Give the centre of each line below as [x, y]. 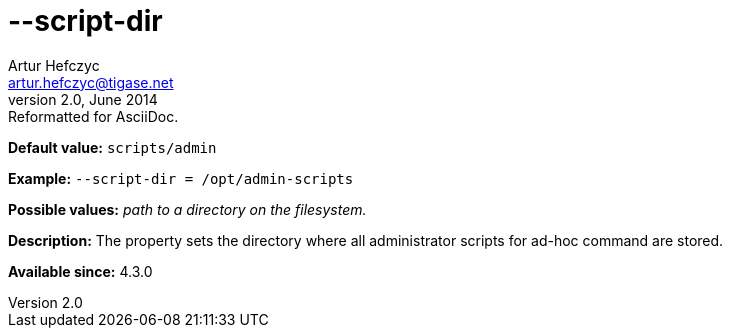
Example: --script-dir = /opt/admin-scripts [181, 178]
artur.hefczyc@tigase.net [91, 82]
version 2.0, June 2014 [83, 99]
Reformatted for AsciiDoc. [93, 116]
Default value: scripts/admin [112, 147]
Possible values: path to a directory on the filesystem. [187, 209]
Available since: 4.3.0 [80, 271]
